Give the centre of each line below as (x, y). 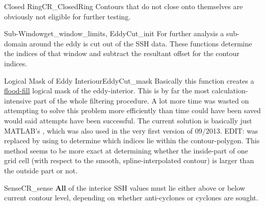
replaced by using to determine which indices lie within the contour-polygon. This (132, 140)
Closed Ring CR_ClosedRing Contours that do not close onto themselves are (124, 6)
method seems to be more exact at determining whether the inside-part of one (126, 150)
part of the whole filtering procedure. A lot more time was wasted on (141, 100)
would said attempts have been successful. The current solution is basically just (128, 120)
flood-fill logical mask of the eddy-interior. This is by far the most (107, 91)
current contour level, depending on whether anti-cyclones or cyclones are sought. (131, 198)
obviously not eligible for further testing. (68, 16)
